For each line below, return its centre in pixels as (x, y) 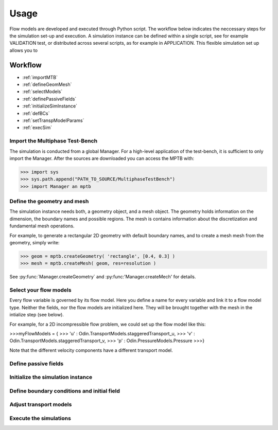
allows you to (24, 50)
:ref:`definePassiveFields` (49, 99)
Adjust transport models (41, 405)
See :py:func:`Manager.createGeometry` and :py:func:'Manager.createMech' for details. (103, 277)
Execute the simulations (40, 418)
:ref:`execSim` (37, 128)
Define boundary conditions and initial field (65, 391)
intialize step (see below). (37, 315)
